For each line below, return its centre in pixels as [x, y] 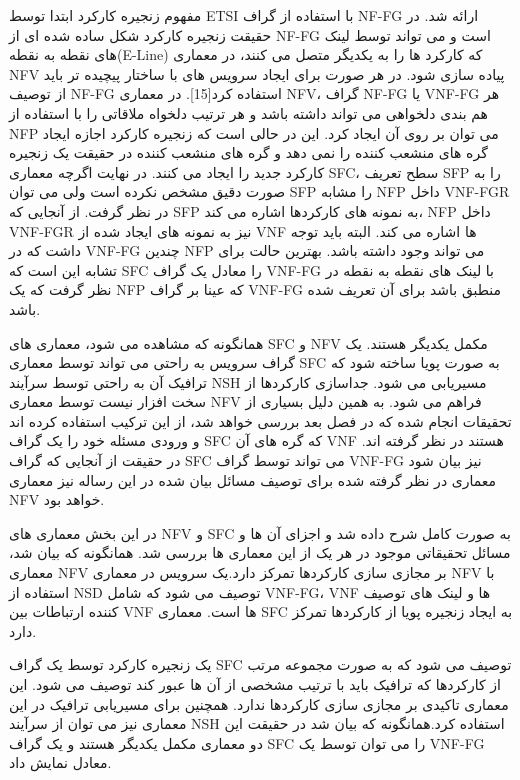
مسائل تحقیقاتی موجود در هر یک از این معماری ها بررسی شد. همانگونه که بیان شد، [260, 552]
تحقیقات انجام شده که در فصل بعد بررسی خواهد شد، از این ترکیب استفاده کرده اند [260, 420]
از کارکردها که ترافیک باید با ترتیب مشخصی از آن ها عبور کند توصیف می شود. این [255, 684]
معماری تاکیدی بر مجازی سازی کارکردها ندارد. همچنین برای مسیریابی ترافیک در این [259, 703]
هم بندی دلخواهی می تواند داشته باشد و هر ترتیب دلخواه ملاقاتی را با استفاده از [248, 112]
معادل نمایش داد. [60, 762]
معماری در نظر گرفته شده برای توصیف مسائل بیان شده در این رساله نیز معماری [253, 479]
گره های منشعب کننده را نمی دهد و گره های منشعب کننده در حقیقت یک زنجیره [248, 152]
